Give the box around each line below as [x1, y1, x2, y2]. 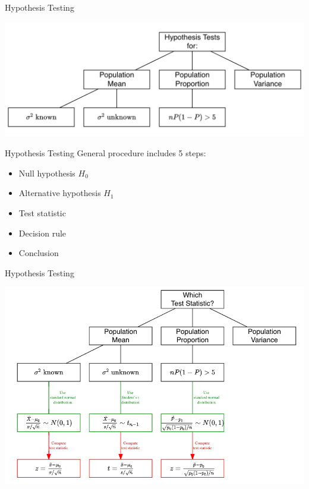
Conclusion [18, 247, 59, 259]
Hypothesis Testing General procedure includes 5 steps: [5, 147, 206, 159]
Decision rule [18, 226, 67, 239]
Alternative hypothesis [18, 187, 101, 199]
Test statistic [18, 206, 66, 219]
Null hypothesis [18, 166, 75, 179]
